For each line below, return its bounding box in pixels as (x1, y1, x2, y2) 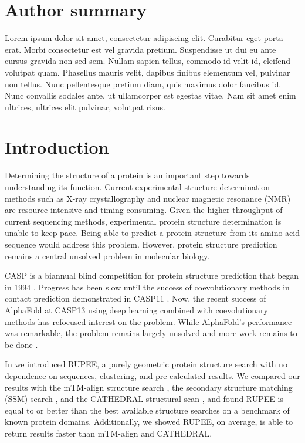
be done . (5, 338, 38, 350)
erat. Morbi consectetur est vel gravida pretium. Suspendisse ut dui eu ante (5, 43, 276, 55)
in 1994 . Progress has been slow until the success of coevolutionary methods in (5, 280, 290, 293)
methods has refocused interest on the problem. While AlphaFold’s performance (5, 315, 292, 327)
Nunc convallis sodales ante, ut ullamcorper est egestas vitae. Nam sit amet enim (5, 89, 296, 102)
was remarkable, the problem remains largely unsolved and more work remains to (5, 327, 297, 339)
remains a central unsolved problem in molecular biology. (5, 249, 210, 262)
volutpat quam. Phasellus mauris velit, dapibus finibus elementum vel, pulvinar (5, 66, 290, 78)
